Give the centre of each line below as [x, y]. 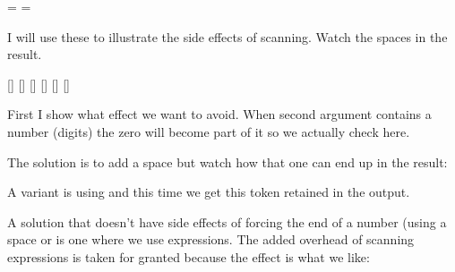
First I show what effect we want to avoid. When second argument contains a [219, 114]
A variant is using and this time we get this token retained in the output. [209, 192]
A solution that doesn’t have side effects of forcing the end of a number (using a [227, 221]
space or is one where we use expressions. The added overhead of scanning [211, 239]
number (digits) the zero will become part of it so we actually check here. [209, 131]
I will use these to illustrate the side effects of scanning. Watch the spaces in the [227, 36]
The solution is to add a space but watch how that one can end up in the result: [227, 161]
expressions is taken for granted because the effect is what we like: [189, 256]
